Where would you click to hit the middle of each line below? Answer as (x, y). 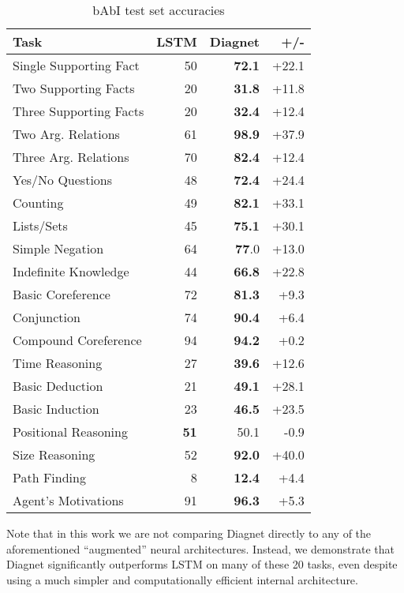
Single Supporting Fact (76, 65)
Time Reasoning (58, 363)
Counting (38, 203)
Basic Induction (56, 409)
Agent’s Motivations (68, 500)
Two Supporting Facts (74, 88)
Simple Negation (58, 248)
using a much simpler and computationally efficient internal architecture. (182, 579)
